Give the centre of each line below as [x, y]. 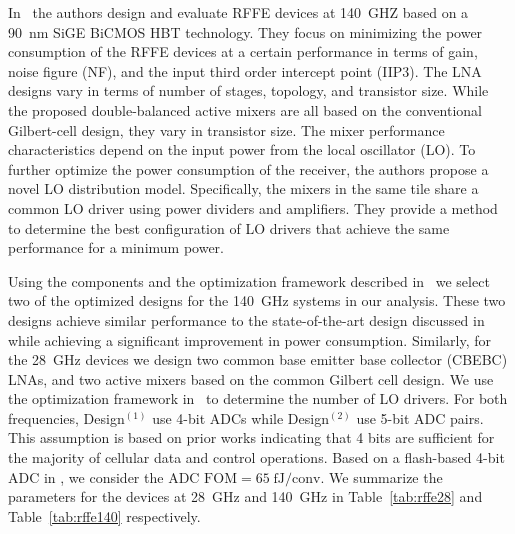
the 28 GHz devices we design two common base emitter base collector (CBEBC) [258, 359]
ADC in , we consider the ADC [104, 476]
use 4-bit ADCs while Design [240, 417]
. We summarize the [381, 476]
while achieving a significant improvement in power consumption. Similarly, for [249, 339]
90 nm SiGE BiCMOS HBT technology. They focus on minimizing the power [245, 31]
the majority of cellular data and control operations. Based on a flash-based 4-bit [256, 457]
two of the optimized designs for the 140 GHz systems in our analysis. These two [257, 300]
